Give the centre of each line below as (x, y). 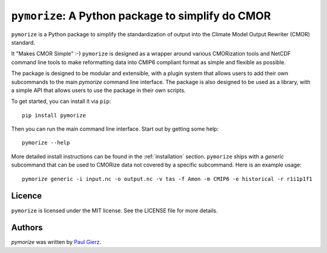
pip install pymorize (54, 115)
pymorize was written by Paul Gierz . (56, 242)
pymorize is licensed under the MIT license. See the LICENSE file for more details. (114, 210)
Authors (27, 228)
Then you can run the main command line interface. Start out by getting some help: (115, 129)
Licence (27, 196)
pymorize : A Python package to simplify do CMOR (141, 16)
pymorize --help (46, 143)
